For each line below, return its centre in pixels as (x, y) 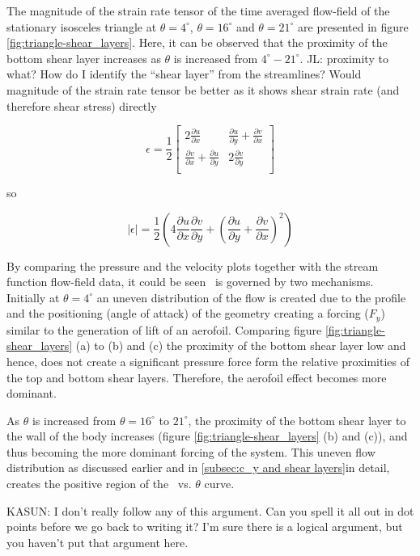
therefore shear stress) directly (82, 105)
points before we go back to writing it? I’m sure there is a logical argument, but (205, 527)
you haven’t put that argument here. (98, 542)
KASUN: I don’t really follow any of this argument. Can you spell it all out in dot (210, 510)
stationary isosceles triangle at (82, 26)
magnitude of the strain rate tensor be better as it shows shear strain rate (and (203, 89)
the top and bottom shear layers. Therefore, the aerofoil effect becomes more (197, 377)
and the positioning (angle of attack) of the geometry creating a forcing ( (188, 313)
